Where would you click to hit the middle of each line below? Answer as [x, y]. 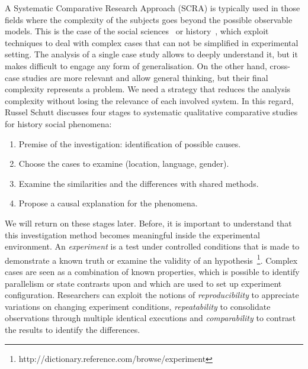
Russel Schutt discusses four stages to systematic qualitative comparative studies [151, 112]
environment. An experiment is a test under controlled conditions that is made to [152, 246]
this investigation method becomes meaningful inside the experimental [132, 234]
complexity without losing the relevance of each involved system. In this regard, [149, 100]
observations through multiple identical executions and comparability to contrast [150, 318]
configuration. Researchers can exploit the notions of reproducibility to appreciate [152, 295]
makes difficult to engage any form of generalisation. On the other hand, [136, 65]
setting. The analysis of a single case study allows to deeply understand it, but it [151, 54]
